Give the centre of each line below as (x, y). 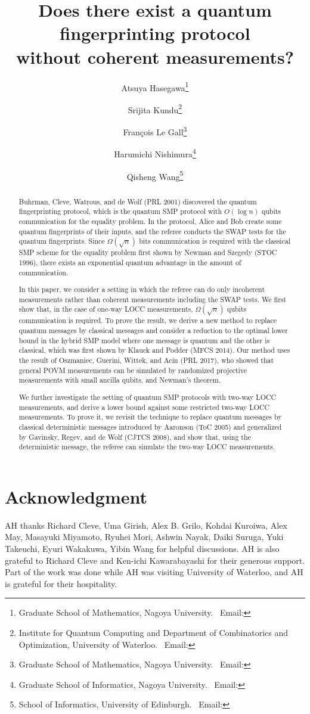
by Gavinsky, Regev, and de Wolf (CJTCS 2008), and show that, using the (135, 437)
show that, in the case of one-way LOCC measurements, (106, 309)
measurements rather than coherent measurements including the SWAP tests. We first (153, 299)
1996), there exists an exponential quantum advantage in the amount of (130, 262)
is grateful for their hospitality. (61, 583)
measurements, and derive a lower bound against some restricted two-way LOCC (144, 407)
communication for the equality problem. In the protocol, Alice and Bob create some (150, 221)
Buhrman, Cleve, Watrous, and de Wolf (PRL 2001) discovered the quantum (138, 201)
